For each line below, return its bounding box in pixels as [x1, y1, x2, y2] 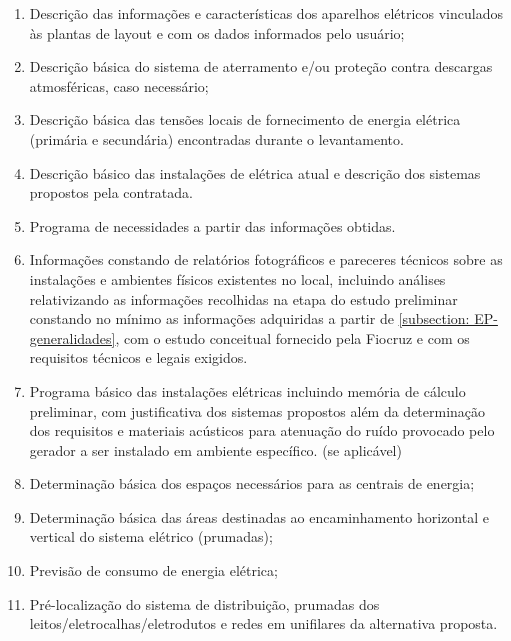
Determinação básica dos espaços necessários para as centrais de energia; [29, 473, 475, 494]
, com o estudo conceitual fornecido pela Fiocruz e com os [115, 327, 470, 348]
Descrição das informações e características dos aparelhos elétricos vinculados [29, 3, 503, 23]
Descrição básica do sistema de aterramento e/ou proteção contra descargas [29, 56, 493, 77]
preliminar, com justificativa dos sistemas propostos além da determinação [29, 400, 486, 421]
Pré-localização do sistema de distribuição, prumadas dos [29, 593, 380, 614]
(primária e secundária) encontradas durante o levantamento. [29, 128, 404, 149]
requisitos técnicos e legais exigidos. [29, 347, 248, 368]
